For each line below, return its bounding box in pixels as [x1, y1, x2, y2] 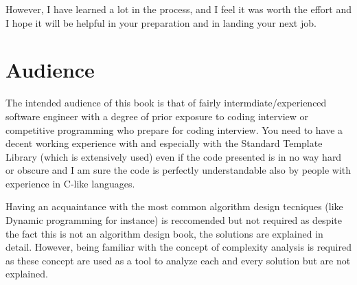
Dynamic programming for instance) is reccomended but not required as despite [5, 213, 342, 227]
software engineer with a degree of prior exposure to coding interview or [5, 109, 309, 123]
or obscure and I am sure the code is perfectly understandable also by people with [5, 163, 352, 177]
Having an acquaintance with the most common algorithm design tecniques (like [5, 199, 343, 214]
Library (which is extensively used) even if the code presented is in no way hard [5, 149, 342, 163]
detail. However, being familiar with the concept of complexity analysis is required [5, 240, 352, 254]
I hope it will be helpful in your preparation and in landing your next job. [5, 15, 316, 30]
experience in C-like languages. [5, 176, 135, 190]
